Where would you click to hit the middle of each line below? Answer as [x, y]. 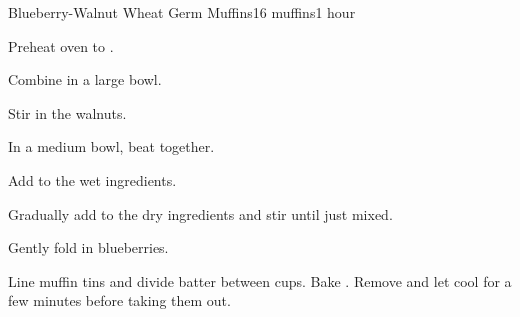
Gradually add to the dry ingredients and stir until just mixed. [200, 213]
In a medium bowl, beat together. [111, 146]
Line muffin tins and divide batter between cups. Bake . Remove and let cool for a [260, 280]
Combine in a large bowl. [85, 79]
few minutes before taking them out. [119, 300]
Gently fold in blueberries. [88, 247]
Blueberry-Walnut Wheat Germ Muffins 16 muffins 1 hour [182, 12]
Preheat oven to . [61, 45]
